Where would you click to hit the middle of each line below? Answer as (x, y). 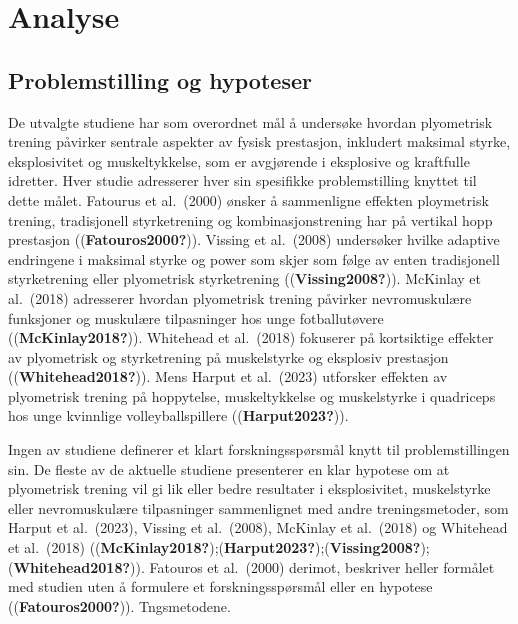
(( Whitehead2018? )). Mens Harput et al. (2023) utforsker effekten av (228, 376)
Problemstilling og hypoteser (160, 79)
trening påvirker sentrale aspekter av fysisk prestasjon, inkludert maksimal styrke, (259, 141)
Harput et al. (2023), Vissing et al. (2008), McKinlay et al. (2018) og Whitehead (258, 527)
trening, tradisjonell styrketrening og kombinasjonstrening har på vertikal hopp (250, 219)
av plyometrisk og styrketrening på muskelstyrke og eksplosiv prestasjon (228, 356)
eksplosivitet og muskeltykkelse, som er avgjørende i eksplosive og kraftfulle (239, 160)
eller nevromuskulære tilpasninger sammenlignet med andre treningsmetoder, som (258, 507)
